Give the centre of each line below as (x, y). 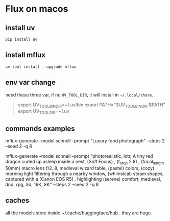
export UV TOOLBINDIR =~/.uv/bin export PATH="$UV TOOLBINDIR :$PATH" (91, 105)
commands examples (40, 128)
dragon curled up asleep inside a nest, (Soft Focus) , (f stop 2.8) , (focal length (85, 162)
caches (17, 200)
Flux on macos (37, 9)
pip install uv (21, 39)
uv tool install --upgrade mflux (41, 67)
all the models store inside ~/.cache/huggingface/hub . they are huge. (79, 213)
